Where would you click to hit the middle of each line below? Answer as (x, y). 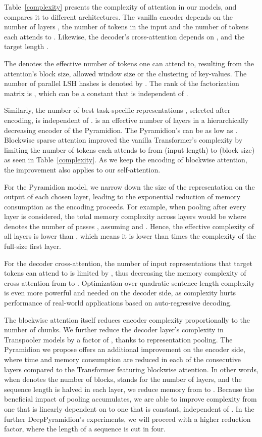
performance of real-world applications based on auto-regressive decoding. (118, 303)
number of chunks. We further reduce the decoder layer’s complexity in (114, 330)
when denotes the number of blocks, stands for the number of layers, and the (123, 379)
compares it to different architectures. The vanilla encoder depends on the (119, 16)
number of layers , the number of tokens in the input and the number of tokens (126, 27)
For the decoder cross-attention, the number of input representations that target (128, 263)
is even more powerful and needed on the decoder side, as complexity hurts (120, 293)
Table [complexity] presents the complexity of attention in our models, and (120, 7)
